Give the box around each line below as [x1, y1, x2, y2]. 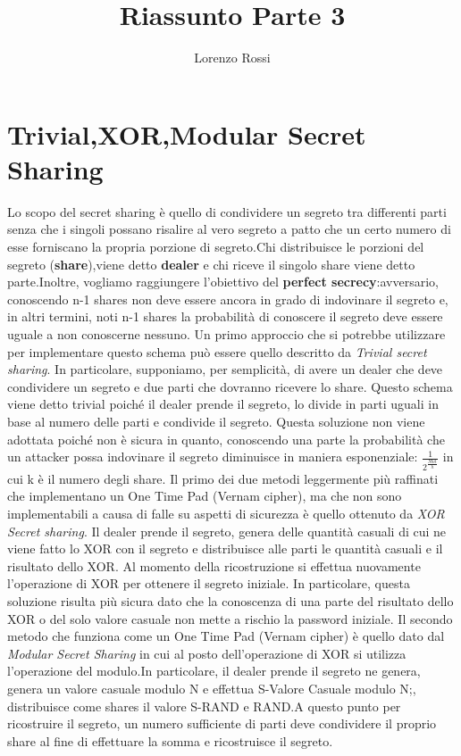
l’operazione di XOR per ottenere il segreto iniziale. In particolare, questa [7, 574, 410, 593]
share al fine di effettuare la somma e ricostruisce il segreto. [7, 731, 333, 750]
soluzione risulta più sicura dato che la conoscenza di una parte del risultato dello [7, 591, 454, 610]
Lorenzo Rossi [194, 48, 271, 67]
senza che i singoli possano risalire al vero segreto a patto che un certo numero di [7, 220, 451, 238]
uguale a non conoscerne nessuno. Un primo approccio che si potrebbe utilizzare [7, 325, 446, 343]
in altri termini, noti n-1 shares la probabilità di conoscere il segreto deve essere [7, 307, 443, 326]
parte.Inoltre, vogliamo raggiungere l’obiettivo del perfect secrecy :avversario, [7, 272, 439, 291]
